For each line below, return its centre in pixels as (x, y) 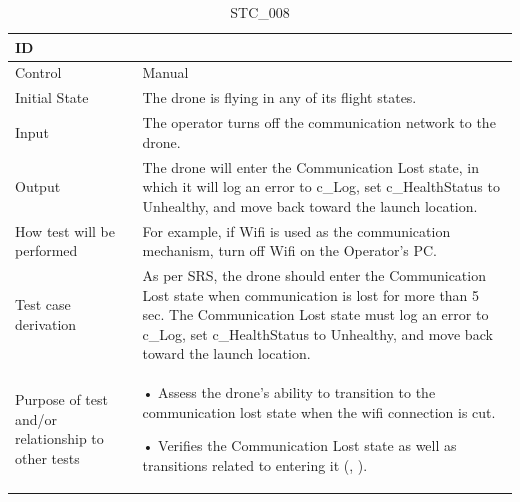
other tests (47, 458)
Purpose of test (61, 399)
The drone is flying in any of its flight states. (279, 97)
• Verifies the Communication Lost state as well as (299, 445)
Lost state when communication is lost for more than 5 (311, 294)
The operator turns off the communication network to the (319, 122)
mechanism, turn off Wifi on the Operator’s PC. (289, 250)
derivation (46, 324)
